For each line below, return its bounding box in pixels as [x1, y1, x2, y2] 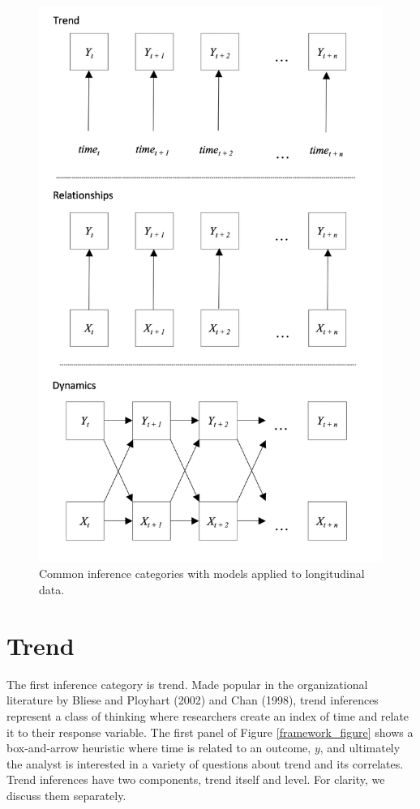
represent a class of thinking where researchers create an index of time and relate [6, 707, 409, 724]
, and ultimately [319, 739, 401, 756]
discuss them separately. [6, 786, 126, 803]
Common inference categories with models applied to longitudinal [39, 565, 365, 582]
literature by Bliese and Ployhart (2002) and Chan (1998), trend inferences [6, 691, 379, 708]
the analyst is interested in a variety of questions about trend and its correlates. [6, 755, 404, 772]
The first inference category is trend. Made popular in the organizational [6, 675, 368, 692]
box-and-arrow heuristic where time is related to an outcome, [6, 739, 311, 756]
